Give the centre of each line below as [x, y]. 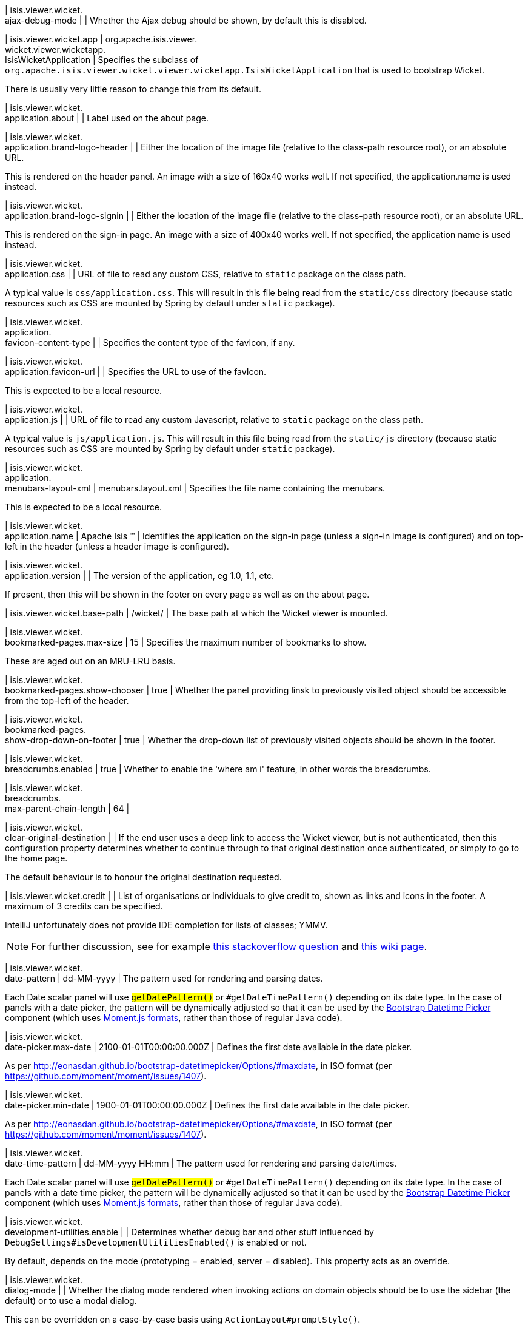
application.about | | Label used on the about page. [107, 118]
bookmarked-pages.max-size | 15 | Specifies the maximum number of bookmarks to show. [186, 642]
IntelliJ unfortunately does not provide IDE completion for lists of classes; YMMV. [166, 925]
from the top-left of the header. [67, 700]
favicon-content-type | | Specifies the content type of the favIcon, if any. [150, 342]
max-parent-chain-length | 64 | [67, 808]
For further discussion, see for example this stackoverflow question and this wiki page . [229, 946]
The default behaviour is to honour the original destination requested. [143, 877]
